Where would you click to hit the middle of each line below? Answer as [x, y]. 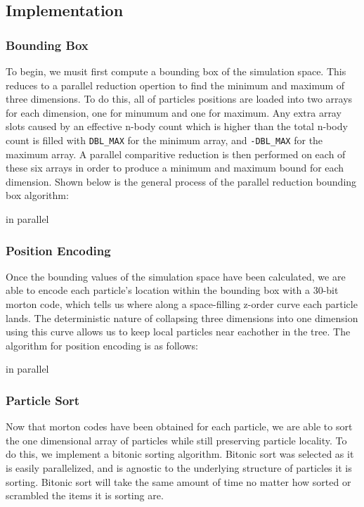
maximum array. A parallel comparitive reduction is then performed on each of [176, 154]
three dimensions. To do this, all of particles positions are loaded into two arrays [179, 99]
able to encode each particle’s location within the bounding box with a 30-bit [172, 290]
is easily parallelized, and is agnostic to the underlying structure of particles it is [179, 467]
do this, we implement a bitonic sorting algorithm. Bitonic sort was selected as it [180, 454]
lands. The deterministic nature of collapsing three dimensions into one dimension [182, 317]
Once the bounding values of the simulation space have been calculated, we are [176, 276]
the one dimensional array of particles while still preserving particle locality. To [176, 440]
